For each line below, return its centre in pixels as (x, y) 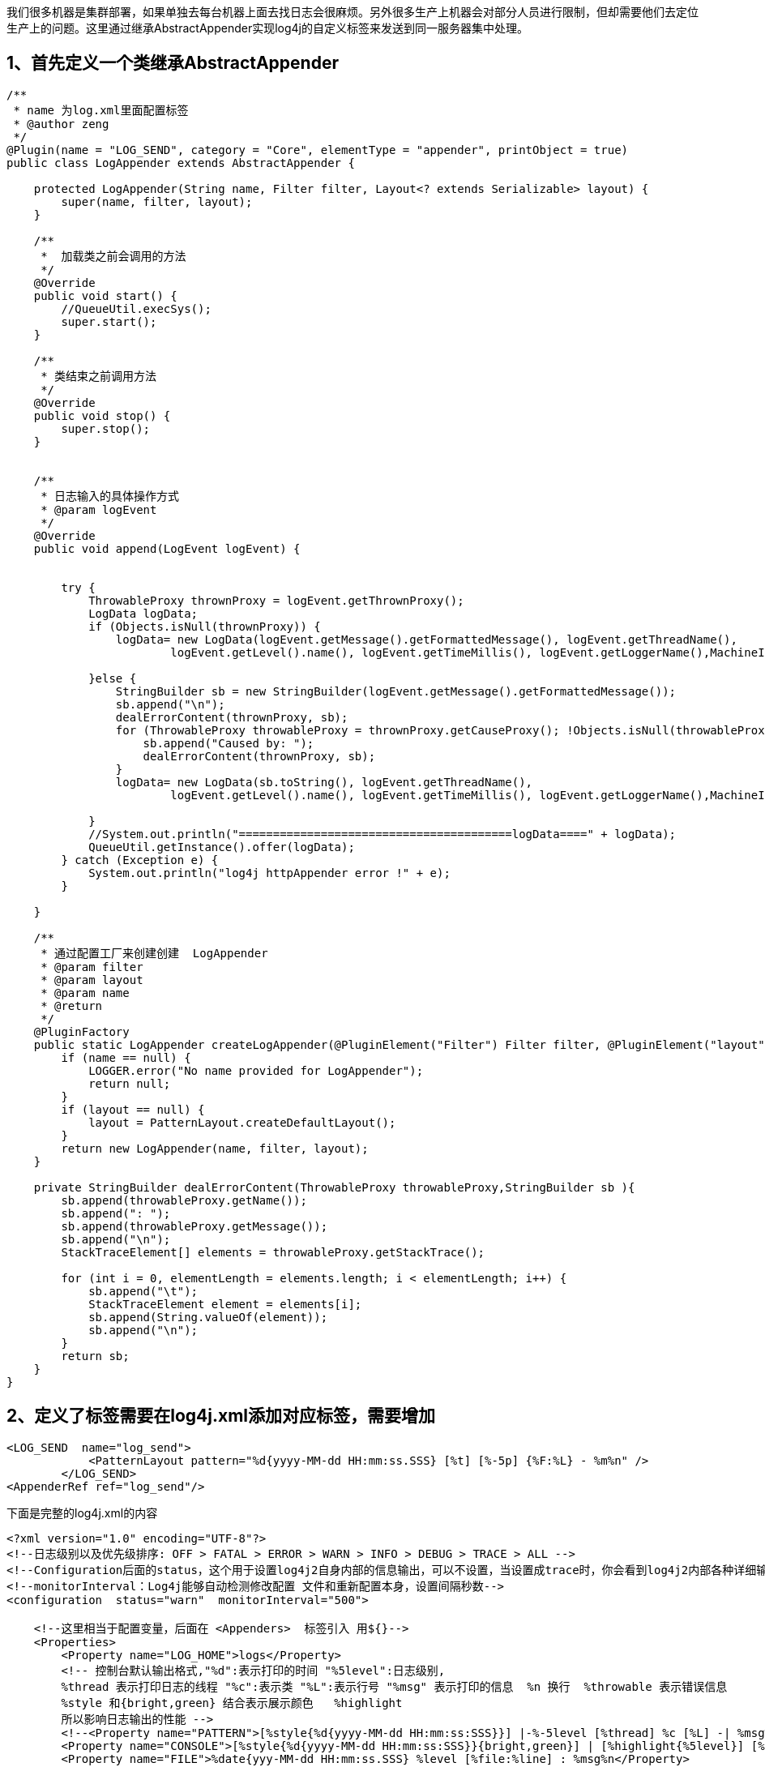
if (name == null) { (126, 1057)
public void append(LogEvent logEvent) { (167, 548)
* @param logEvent (99, 509)
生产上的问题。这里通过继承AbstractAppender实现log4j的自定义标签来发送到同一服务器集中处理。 (267, 28)
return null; (130, 1083)
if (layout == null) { (133, 1109)
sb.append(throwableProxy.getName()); (184, 1200)
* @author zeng (61, 124)
